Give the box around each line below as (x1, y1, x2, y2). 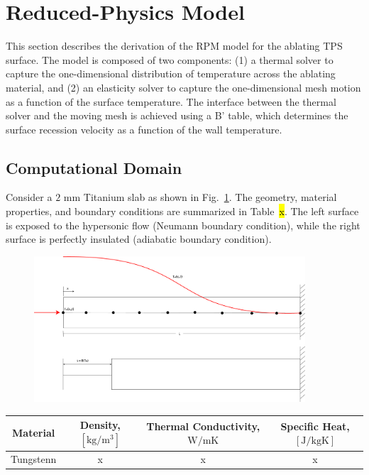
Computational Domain (6, 156, 182, 178)
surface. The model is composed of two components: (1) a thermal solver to (6, 52, 334, 67)
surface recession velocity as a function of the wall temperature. (6, 121, 282, 136)
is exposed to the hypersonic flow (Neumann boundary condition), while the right (6, 217, 360, 232)
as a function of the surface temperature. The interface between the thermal (6, 94, 336, 109)
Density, (79, 417, 121, 432)
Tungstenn (11, 452, 57, 466)
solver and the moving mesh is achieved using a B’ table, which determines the (6, 108, 348, 123)
